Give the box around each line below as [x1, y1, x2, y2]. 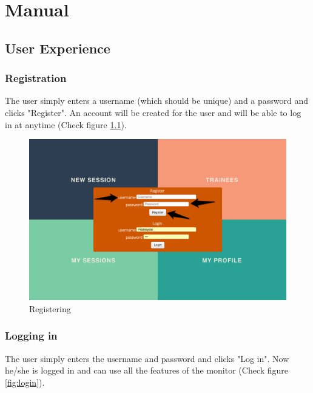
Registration [5, 70, 67, 86]
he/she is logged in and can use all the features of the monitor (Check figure [5, 364, 289, 377]
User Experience [5, 38, 110, 57]
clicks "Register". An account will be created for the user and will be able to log [5, 106, 301, 118]
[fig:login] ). [5, 375, 45, 388]
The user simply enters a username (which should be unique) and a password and [5, 94, 309, 107]
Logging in [5, 328, 58, 343]
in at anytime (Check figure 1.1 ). [5, 118, 127, 131]
